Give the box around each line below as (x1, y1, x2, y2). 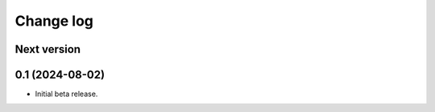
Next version (14, 42, 81, 56)
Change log (14, 12, 94, 30)
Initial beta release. (35, 89, 98, 99)
